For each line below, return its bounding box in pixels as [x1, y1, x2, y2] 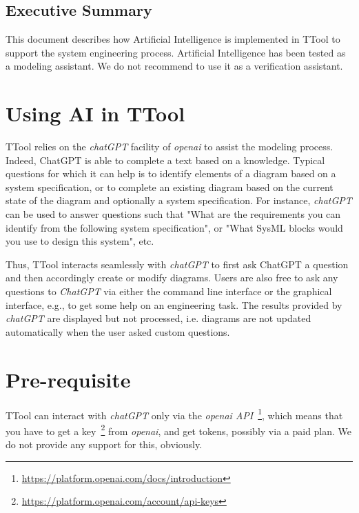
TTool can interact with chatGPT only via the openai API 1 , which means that [6, 405, 343, 422]
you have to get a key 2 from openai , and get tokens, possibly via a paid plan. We [6, 421, 352, 438]
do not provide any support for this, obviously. [6, 437, 203, 452]
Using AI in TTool [6, 99, 185, 128]
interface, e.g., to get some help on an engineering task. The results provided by [6, 297, 342, 312]
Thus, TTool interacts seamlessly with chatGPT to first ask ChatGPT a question [6, 256, 349, 271]
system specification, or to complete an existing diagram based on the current [6, 179, 334, 194]
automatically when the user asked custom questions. [6, 324, 230, 339]
